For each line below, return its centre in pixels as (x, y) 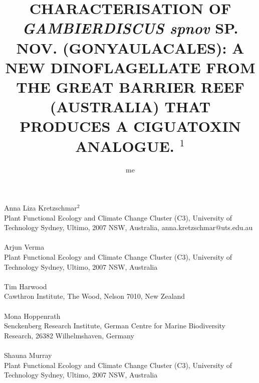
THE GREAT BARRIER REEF (130, 86)
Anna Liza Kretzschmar (41, 208)
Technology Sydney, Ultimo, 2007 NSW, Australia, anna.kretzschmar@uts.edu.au (128, 227)
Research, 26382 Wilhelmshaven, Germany (69, 335)
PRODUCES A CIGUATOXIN (130, 126)
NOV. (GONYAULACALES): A (130, 47)
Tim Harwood (26, 286)
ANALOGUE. (125, 146)
